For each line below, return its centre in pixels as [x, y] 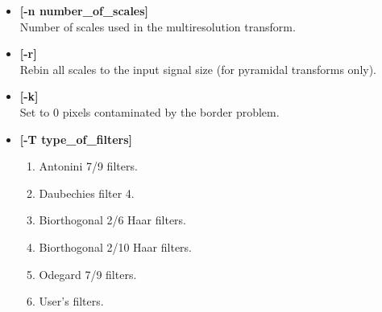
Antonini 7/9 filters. [88, 166]
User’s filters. [71, 301]
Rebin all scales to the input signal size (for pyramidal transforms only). [198, 69]
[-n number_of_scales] [84, 10]
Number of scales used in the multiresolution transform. [158, 26]
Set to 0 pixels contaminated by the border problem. [149, 111]
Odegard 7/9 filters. [88, 274]
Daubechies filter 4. [87, 193]
